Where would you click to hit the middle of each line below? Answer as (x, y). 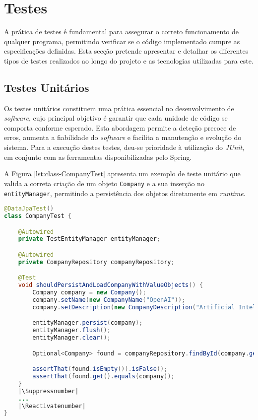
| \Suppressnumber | (48, 391)
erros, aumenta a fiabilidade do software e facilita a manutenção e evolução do (123, 137)
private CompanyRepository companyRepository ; (96, 262)
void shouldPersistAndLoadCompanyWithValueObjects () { (110, 285)
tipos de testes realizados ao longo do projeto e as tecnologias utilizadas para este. (129, 60)
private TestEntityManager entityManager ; (89, 239)
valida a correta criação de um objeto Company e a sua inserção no (104, 183)
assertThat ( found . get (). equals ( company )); (103, 377)
